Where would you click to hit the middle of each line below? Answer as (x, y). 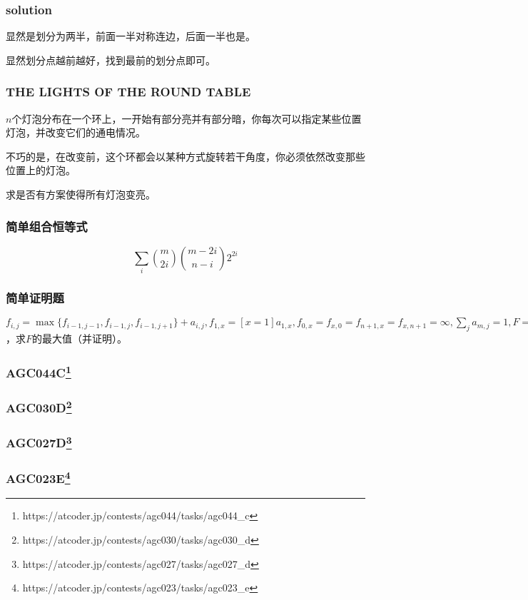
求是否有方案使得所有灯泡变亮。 (81, 194)
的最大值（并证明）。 (80, 339)
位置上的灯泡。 (41, 170)
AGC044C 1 (39, 372)
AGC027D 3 (39, 442)
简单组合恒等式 (47, 226)
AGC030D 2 (39, 407)
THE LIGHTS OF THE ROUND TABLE (128, 92)
